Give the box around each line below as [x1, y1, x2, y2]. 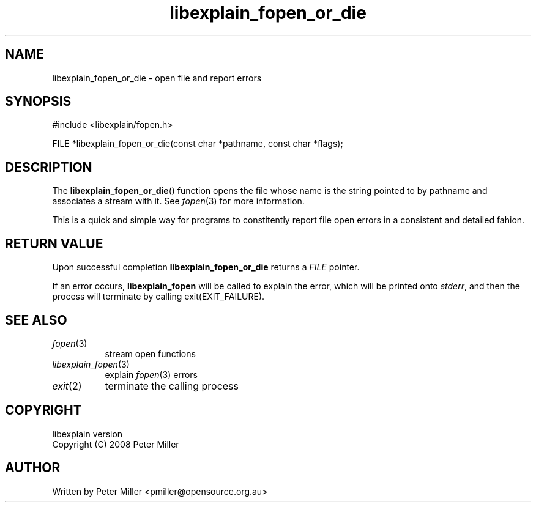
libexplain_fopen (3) [52, 358, 130, 369]
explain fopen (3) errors [105, 369, 198, 380]
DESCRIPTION [5, 159, 92, 175]
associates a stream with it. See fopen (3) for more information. [52, 196, 305, 207]
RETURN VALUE [5, 235, 103, 251]
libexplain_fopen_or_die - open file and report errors [52, 72, 262, 83]
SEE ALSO [5, 312, 67, 328]
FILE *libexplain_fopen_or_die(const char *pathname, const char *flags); [52, 138, 343, 149]
